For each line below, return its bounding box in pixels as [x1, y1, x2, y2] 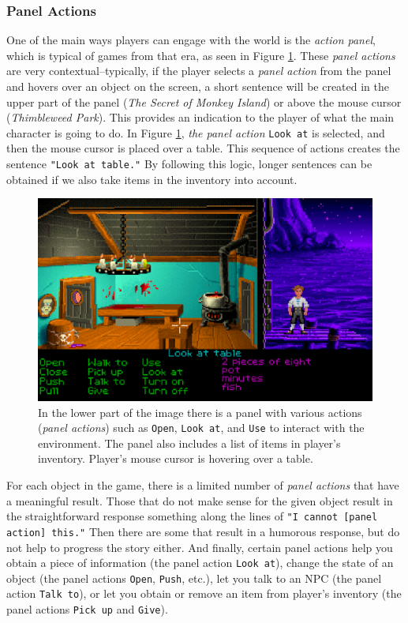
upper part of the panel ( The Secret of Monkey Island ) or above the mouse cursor [6, 93, 402, 110]
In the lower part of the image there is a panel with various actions [38, 403, 362, 420]
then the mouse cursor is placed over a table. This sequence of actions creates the [6, 140, 400, 156]
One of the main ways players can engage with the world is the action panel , [6, 32, 376, 48]
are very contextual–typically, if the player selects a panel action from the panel [6, 62, 391, 79]
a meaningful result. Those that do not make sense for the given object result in [6, 492, 393, 509]
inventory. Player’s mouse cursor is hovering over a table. [38, 450, 313, 467]
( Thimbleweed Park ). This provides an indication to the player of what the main [6, 109, 395, 126]
